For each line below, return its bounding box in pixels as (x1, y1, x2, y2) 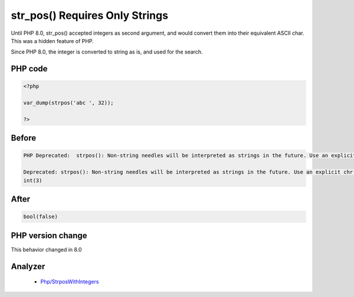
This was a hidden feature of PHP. (11, 37, 94, 44)
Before (11, 133, 37, 143)
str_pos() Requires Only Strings (11, 9, 168, 22)
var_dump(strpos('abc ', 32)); (23, 100, 114, 106)
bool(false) (23, 213, 58, 220)
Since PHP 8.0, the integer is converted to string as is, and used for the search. (11, 48, 203, 55)
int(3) (23, 177, 42, 184)
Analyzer (11, 261, 45, 271)
